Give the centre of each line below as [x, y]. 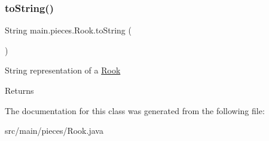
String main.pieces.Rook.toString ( [68, 30]
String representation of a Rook [63, 70]
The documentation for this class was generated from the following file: [135, 110]
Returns [19, 90]
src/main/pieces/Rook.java [54, 131]
